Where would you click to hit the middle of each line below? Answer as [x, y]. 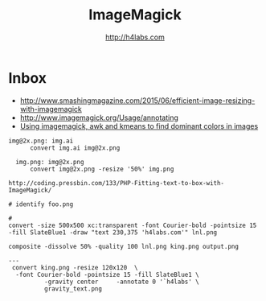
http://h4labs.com [135, 37]
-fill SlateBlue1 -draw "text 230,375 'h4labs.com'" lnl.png [113, 232]
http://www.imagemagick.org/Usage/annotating [99, 118]
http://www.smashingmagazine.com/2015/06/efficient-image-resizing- [137, 100]
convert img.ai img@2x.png [75, 148]
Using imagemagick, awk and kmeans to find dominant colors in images [139, 126]
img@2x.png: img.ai [41, 141]
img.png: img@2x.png [50, 162]
